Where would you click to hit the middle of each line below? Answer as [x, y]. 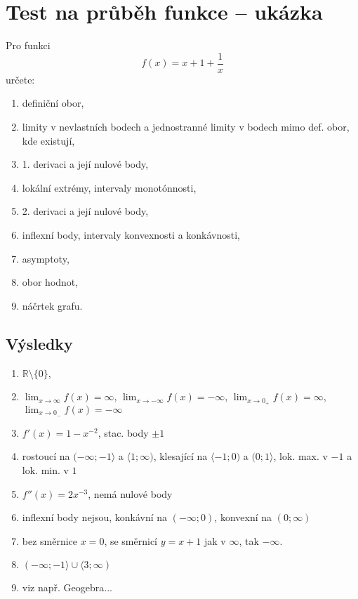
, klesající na [180, 456]
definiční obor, [53, 103]
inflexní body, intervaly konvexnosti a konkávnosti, [131, 234]
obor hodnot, [50, 282]
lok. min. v [45, 470]
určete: [20, 79]
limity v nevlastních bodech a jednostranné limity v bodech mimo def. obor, [186, 126]
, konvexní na [243, 517]
